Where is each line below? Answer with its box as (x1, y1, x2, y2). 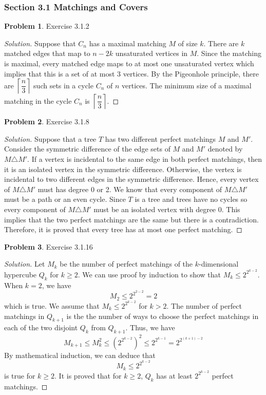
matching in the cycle (4, 95, 72, 106)
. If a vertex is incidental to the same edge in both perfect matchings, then (27, 153, 262, 164)
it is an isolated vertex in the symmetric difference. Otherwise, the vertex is (4, 163, 242, 174)
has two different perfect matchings (105, 133, 216, 144)
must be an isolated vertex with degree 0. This (93, 203, 240, 214)
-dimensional (199, 258, 239, 269)
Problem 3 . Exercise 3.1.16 (4, 241, 93, 252)
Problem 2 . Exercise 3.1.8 (4, 116, 89, 127)
